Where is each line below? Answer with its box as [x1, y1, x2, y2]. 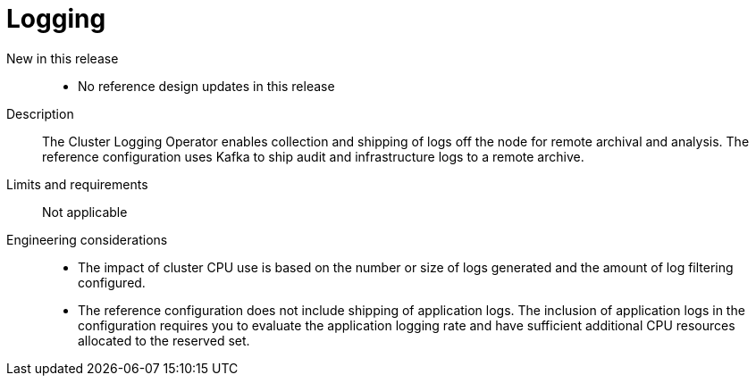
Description [6, 105, 74, 121]
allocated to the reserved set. [78, 332, 250, 348]
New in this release [6, 50, 119, 66]
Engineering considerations [6, 231, 168, 247]
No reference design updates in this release [78, 78, 335, 94]
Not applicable [42, 204, 128, 220]
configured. [78, 274, 146, 290]
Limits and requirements [6, 176, 148, 192]
